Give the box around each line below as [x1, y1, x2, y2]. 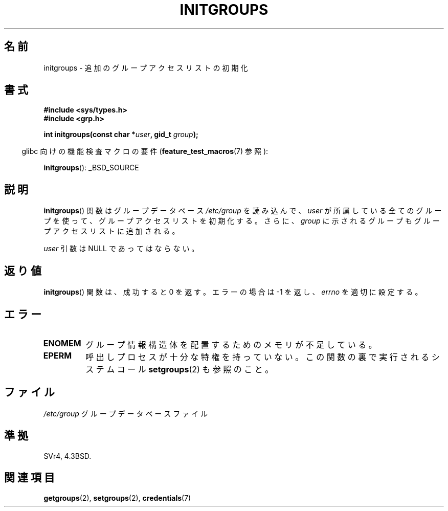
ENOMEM [43, 338, 81, 348]
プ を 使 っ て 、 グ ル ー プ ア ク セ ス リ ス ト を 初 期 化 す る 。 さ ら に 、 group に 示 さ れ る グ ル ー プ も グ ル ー [43, 216, 440, 226]
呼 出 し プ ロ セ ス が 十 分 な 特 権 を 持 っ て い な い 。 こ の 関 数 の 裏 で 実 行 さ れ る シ [85, 351, 440, 362]
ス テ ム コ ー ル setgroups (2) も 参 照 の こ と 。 [85, 364, 274, 374]
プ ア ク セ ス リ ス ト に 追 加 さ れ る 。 [43, 227, 180, 236]
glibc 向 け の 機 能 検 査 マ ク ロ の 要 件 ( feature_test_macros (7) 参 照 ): [21, 147, 268, 156]
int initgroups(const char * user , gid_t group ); [43, 130, 198, 139]
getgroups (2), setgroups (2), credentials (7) [43, 493, 191, 502]
